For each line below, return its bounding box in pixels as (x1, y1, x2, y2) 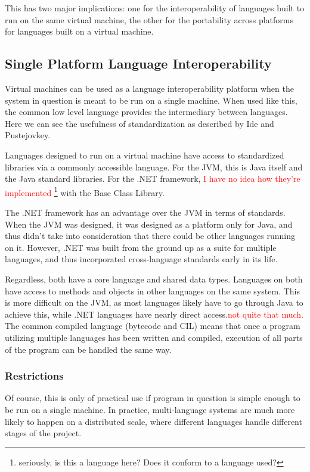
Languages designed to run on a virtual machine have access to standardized (5, 148, 284, 161)
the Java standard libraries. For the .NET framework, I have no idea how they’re (5, 172, 300, 185)
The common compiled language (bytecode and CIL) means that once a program (5, 319, 300, 332)
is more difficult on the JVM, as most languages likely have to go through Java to (5, 296, 303, 309)
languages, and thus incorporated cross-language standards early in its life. (5, 253, 278, 265)
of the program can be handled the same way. (5, 343, 172, 355)
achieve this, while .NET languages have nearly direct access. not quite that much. (5, 308, 304, 320)
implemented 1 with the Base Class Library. (5, 184, 165, 198)
